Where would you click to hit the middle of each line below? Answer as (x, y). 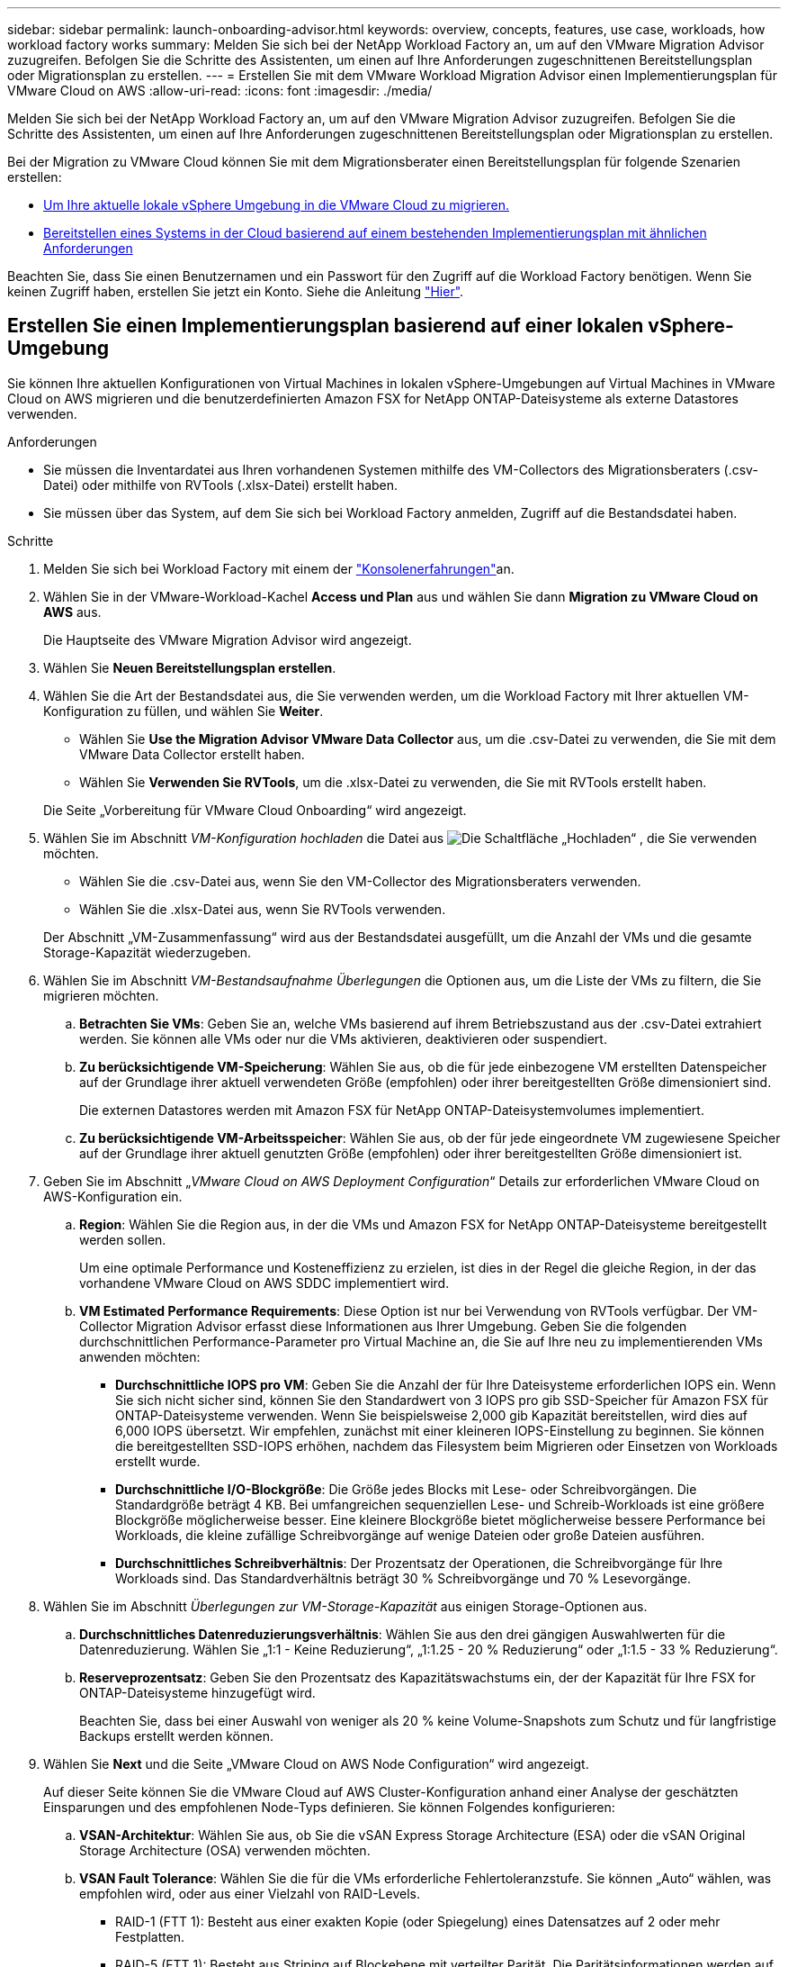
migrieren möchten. (101, 995)
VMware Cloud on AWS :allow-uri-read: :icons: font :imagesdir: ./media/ (220, 91)
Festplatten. (150, 1936)
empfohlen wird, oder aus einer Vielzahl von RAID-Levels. (250, 1893)
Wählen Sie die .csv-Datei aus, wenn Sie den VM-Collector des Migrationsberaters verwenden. (360, 881)
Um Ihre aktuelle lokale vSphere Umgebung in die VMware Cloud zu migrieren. (277, 205)
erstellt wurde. (158, 1461)
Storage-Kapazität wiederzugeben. (147, 952)
